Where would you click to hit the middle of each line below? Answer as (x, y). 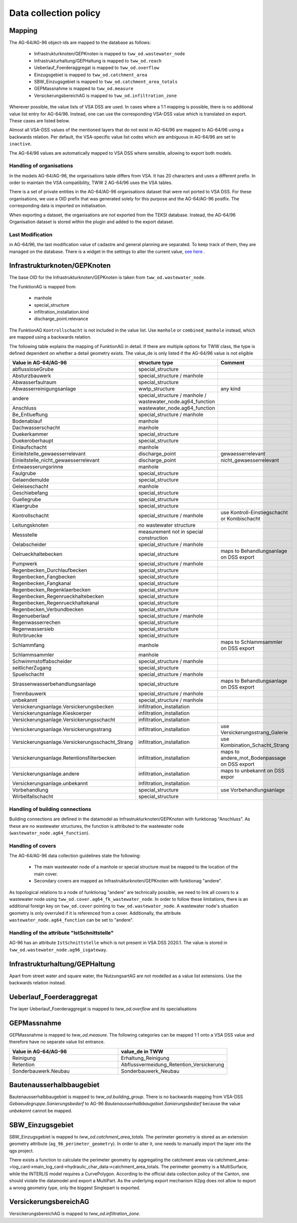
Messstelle (25, 535)
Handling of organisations (41, 166)
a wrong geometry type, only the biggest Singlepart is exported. (75, 1188)
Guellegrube (27, 500)
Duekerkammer (30, 434)
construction (153, 538)
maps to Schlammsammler (252, 642)
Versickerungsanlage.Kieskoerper (52, 713)
